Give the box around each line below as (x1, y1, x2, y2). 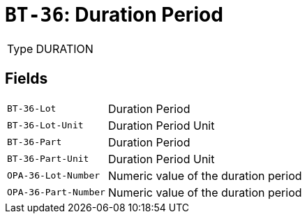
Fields (5, 70, 48, 88)
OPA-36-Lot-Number (7, 170, 100, 181)
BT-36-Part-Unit (7, 153, 89, 165)
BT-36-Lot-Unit (7, 120, 84, 131)
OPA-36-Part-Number (7, 187, 105, 198)
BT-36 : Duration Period (5, 3, 223, 27)
